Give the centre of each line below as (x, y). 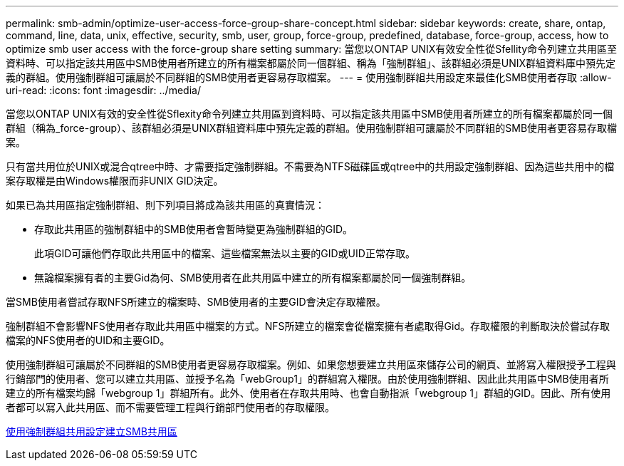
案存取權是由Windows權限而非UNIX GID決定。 (115, 181)
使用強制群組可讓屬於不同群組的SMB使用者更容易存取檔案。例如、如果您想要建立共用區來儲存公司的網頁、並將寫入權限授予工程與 (311, 364)
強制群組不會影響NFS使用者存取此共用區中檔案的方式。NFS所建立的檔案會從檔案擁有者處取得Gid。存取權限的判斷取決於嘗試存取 (308, 326)
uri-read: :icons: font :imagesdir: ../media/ (103, 90)
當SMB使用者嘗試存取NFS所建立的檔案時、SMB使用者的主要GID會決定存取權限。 (196, 302)
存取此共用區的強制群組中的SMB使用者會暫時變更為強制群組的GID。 (194, 229)
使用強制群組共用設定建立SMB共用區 (92, 431)
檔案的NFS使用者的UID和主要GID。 (88, 340)
